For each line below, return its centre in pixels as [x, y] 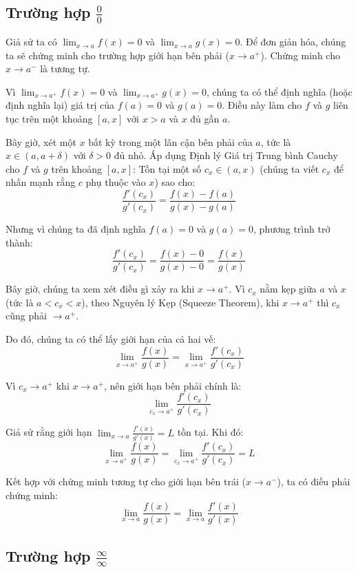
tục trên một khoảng [49, 119]
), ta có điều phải [314, 481]
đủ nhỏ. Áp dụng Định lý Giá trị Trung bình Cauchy [226, 155]
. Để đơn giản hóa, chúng [293, 42]
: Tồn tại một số [167, 168]
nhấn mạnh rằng [41, 182]
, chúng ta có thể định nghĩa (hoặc [280, 91]
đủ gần [205, 119]
